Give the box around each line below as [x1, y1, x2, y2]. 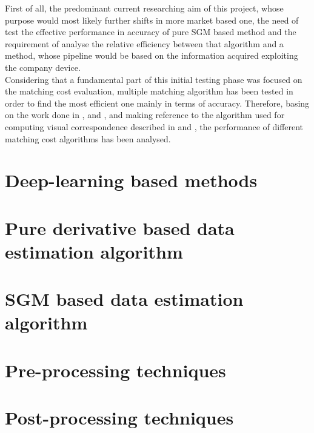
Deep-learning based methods [5, 168, 258, 193]
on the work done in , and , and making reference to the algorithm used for [5, 108, 285, 121]
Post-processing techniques [5, 405, 234, 430]
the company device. [5, 61, 81, 73]
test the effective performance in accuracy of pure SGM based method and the [5, 25, 296, 38]
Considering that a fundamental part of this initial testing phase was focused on [5, 73, 302, 85]
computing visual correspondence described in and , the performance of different [5, 120, 304, 133]
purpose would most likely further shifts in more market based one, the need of [5, 13, 299, 26]
